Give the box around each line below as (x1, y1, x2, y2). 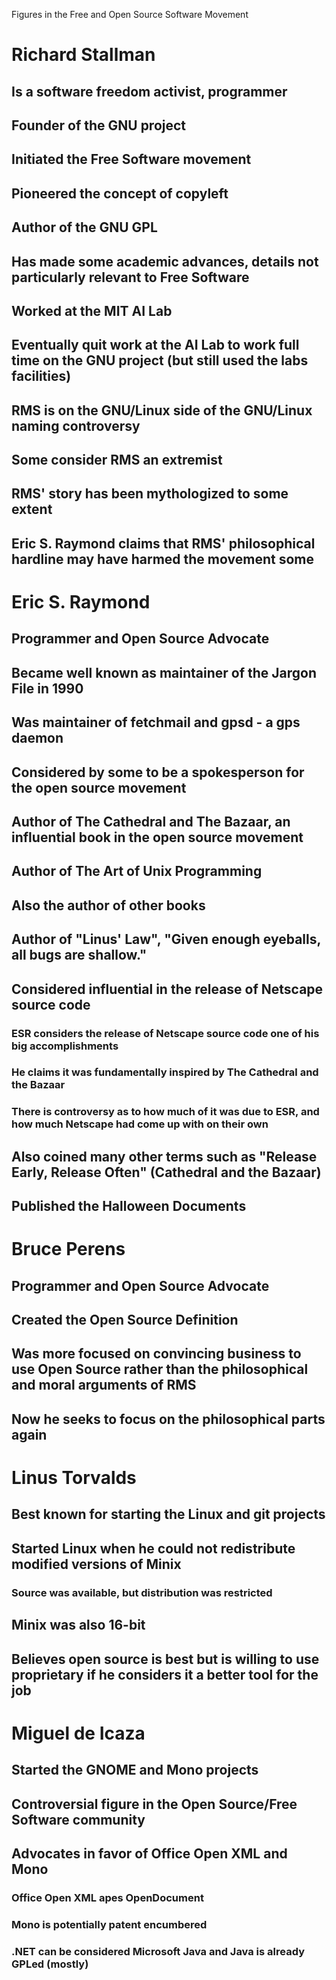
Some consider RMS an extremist (11, 452, 223, 469)
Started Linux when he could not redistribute (11, 1540, 296, 1557)
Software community (11, 1811, 146, 1828)
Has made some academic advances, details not (11, 253, 319, 270)
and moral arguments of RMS (11, 1377, 197, 1394)
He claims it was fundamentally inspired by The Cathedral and (11, 1065, 319, 1079)
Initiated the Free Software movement (11, 151, 252, 168)
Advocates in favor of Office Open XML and (11, 1845, 288, 1862)
